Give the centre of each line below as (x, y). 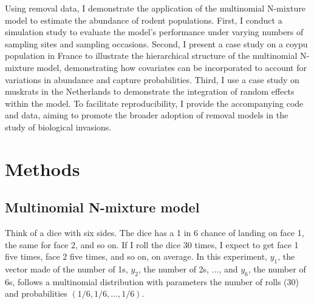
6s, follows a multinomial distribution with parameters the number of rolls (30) (152, 281)
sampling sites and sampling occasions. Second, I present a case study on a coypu (156, 43)
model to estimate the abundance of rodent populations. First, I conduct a (144, 20)
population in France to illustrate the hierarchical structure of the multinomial (151, 56)
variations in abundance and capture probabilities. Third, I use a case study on (152, 79)
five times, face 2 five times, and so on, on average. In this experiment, (136, 256)
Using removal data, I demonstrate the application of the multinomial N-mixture (155, 8)
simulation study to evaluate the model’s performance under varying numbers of (154, 32)
